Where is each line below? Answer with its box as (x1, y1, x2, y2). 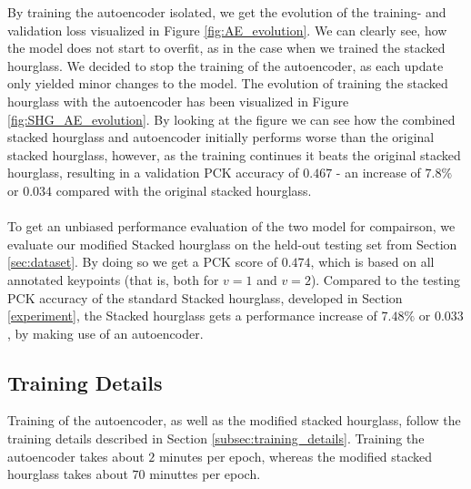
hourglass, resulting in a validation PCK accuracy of (7, 163, 299, 182)
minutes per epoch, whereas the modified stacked (158, 446, 433, 465)
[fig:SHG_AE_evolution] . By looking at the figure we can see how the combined (7, 109, 456, 128)
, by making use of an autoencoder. (7, 323, 204, 342)
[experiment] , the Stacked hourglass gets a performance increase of (7, 306, 377, 325)
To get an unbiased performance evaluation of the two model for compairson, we (7, 217, 456, 236)
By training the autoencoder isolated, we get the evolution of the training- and (7, 3, 446, 21)
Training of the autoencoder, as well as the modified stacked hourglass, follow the (7, 411, 461, 430)
